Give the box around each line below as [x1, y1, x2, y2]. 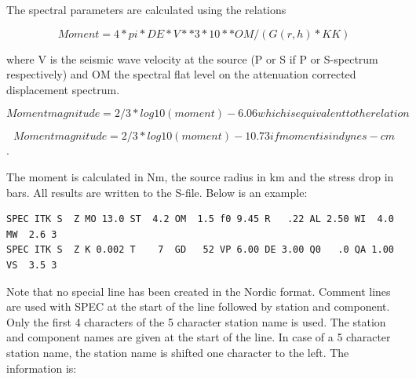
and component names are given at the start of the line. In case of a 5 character [6, 329, 391, 345]
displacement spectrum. [6, 81, 120, 97]
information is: [6, 359, 77, 376]
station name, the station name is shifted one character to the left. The [6, 344, 349, 360]
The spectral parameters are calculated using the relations [6, 2, 286, 17]
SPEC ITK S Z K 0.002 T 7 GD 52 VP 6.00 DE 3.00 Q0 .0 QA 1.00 [6, 244, 394, 256]
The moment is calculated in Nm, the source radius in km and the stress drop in [6, 168, 394, 184]
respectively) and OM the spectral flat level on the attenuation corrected [6, 66, 356, 82]
